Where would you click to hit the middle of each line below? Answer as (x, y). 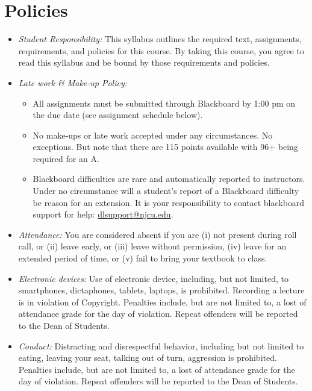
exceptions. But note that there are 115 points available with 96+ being (165, 147)
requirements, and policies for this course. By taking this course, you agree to (161, 50)
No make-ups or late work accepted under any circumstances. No (153, 135)
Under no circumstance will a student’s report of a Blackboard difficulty (166, 191)
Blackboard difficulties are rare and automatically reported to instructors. (169, 179)
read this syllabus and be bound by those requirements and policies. (144, 62)
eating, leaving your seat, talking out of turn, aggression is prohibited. (148, 358)
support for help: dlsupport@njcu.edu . (103, 214)
